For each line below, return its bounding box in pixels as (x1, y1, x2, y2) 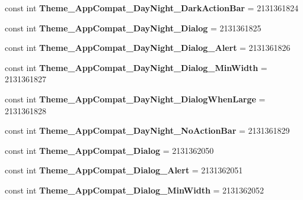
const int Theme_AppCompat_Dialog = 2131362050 (5, 144, 214, 156)
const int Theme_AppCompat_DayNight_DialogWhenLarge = (5, 92, 266, 105)
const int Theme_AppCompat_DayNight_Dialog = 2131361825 (5, 21, 261, 34)
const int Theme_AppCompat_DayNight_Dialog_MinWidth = (5, 61, 267, 73)
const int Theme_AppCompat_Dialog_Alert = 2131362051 (5, 164, 243, 176)
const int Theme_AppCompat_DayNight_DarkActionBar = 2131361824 (5, 2, 299, 14)
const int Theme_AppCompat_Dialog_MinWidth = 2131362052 (5, 183, 264, 196)
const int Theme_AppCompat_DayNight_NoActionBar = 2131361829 (5, 124, 290, 137)
